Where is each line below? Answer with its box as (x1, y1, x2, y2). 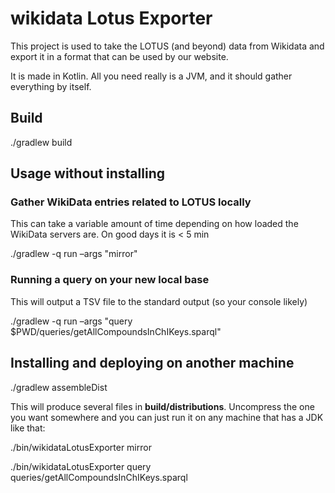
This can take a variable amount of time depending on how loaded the (10, 218, 299, 230)
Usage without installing (10, 165, 165, 182)
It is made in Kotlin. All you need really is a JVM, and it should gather (10, 70, 293, 82)
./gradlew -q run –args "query (10, 315, 133, 327)
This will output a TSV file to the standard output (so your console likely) (10, 295, 308, 307)
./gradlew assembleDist (10, 381, 108, 393)
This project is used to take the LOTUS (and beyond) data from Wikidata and (10, 40, 325, 52)
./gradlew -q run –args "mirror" (10, 248, 138, 260)
